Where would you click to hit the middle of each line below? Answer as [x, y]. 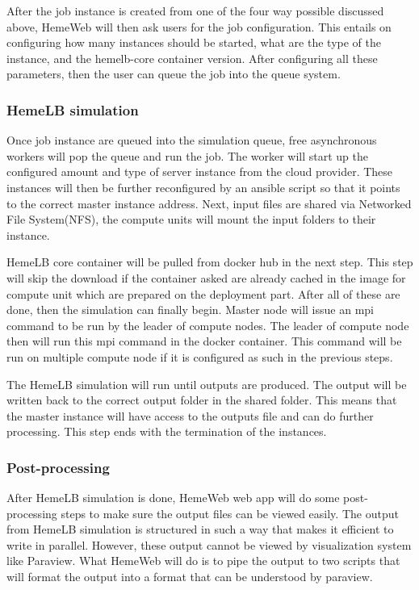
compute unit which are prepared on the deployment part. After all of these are [203, 293]
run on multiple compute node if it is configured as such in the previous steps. [200, 356]
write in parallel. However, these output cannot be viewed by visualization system [209, 544]
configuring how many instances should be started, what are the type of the [194, 42]
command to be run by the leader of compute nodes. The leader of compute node [208, 325]
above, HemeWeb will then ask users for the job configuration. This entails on [199, 26]
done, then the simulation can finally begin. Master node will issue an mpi [190, 310]
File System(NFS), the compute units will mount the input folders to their [191, 219]
